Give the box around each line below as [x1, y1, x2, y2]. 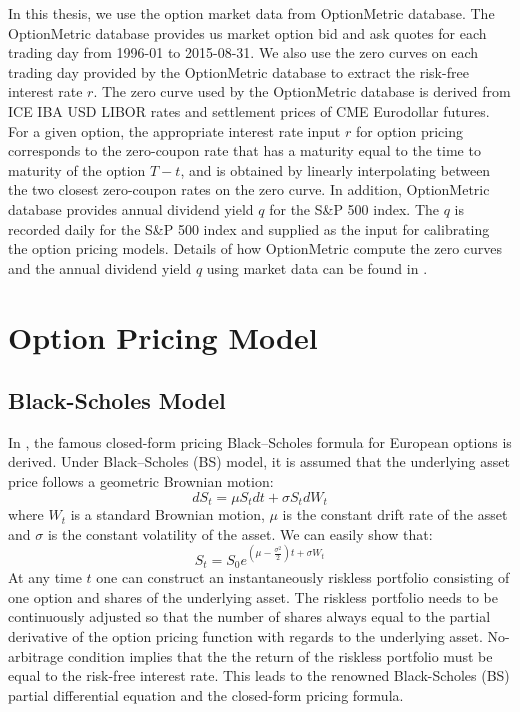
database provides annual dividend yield [8, 198, 254, 219]
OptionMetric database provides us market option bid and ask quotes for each [8, 22, 487, 43]
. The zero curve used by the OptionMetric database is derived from [93, 81, 511, 102]
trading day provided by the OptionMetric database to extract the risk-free [8, 61, 469, 82]
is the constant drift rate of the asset [282, 504, 508, 525]
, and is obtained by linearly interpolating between [180, 159, 491, 180]
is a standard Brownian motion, [70, 504, 265, 525]
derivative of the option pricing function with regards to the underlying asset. [8, 626, 483, 647]
